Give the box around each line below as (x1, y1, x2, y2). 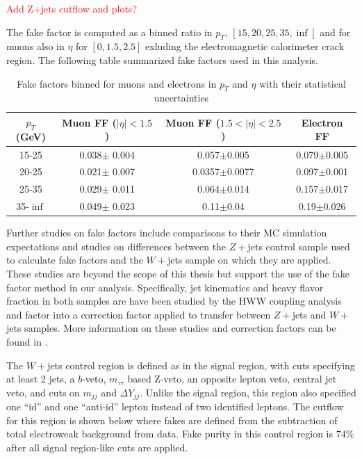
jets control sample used (247, 239, 350, 253)
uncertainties (154, 90, 209, 105)
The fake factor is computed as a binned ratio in (6, 24, 213, 39)
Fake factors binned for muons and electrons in (17, 76, 217, 90)
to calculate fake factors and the (6, 252, 143, 267)
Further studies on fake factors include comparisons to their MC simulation (6, 225, 327, 240)
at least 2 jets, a (6, 371, 75, 386)
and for (320, 24, 351, 39)
